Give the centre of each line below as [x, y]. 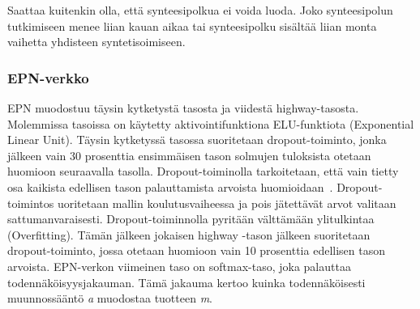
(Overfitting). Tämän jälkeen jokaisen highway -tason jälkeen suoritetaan [189, 234]
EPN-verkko [48, 77]
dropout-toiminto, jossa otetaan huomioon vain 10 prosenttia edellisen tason [196, 250]
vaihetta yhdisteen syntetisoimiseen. [96, 42]
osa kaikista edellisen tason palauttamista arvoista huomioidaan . [170, 186]
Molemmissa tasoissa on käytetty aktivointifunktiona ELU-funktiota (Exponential [211, 123]
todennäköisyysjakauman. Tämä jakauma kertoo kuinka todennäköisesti [186, 282]
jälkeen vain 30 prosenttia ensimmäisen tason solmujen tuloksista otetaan [189, 155]
